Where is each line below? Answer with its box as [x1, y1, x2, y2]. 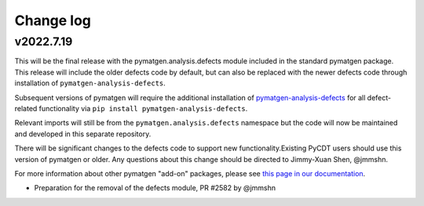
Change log [14, 12, 92, 29]
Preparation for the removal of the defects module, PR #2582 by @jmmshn [34, 183, 276, 193]
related [14, 103, 38, 113]
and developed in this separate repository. [14, 129, 152, 139]
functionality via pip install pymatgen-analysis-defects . [38, 103, 248, 113]
